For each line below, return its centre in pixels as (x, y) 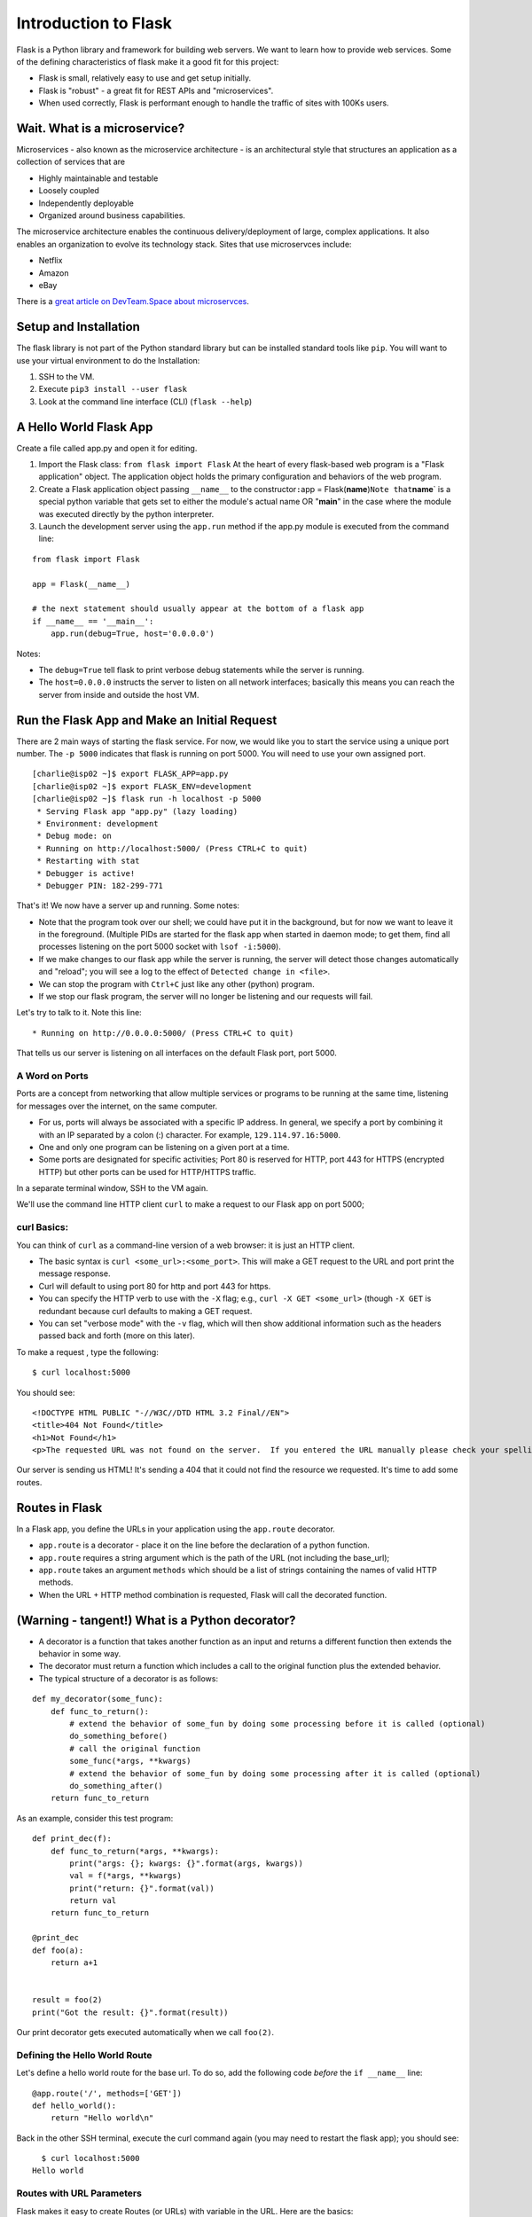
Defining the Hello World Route (84, 2055)
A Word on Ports (52, 1076)
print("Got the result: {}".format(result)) (131, 2012)
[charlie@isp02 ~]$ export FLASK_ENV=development (142, 786)
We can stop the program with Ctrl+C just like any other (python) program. (176, 983)
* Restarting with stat (88, 861)
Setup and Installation (78, 327)
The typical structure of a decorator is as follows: (129, 1678)
